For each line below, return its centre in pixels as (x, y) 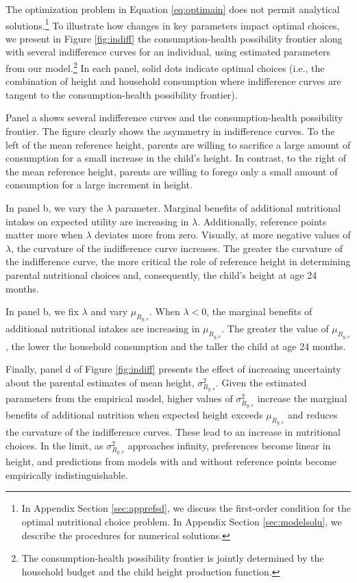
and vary (109, 311)
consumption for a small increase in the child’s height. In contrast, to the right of (176, 158)
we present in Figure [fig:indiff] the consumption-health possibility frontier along (174, 38)
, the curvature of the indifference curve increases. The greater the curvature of (177, 248)
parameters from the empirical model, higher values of (119, 398)
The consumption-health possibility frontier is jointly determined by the (173, 558)
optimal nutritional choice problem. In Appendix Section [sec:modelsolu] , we (182, 522)
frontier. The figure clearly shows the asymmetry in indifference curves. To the (170, 131)
